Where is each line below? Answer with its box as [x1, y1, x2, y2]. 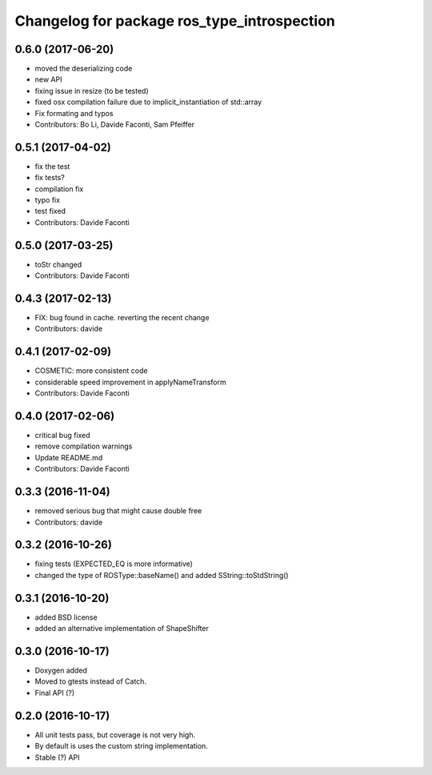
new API [34, 74, 62, 84]
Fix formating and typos [34, 108, 114, 118]
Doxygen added [34, 665, 88, 676]
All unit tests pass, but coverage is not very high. [34, 729, 196, 740]
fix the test [34, 161, 70, 171]
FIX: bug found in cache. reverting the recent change [34, 313, 210, 323]
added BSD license [34, 612, 98, 622]
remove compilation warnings [34, 441, 133, 452]
